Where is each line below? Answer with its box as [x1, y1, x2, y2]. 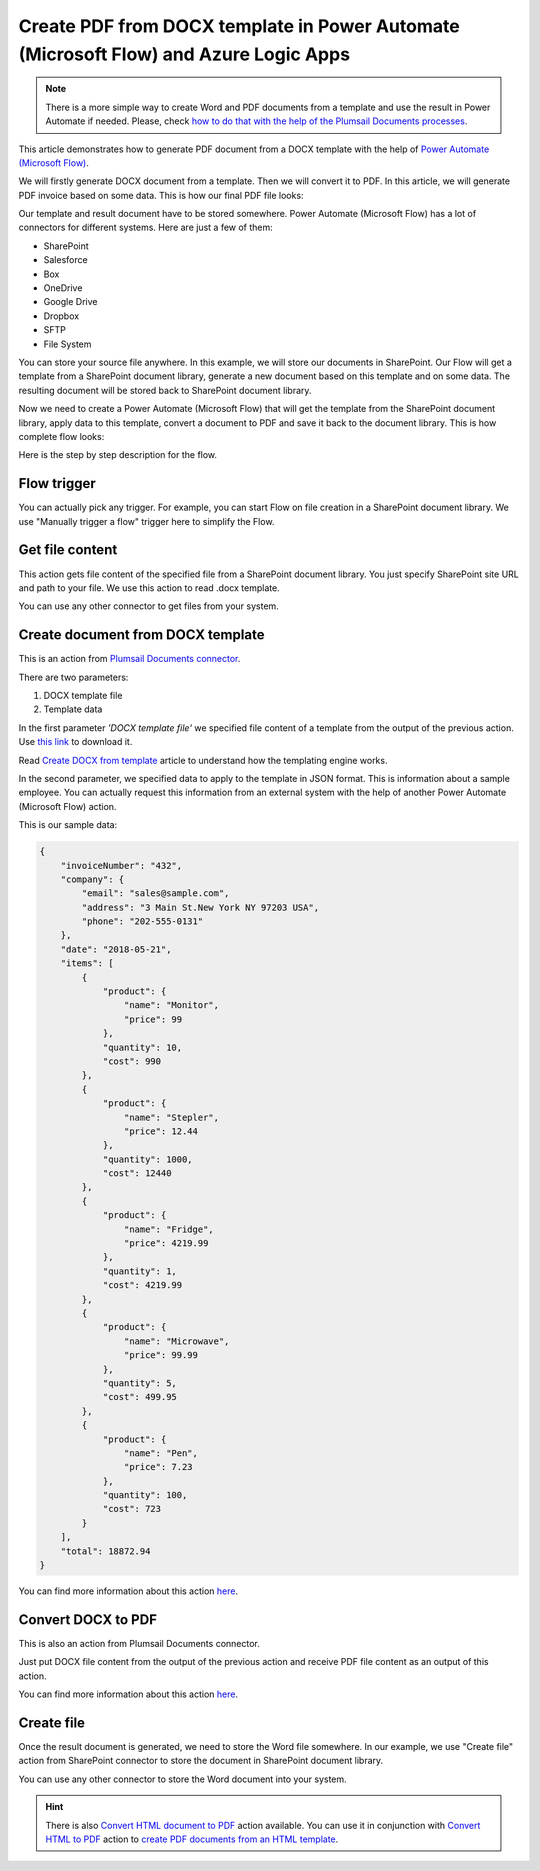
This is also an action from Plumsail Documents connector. [18, 1637, 260, 1649]
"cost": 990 [102, 1055, 162, 1067]
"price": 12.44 [123, 1125, 199, 1137]
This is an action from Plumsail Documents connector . [18, 653, 241, 665]
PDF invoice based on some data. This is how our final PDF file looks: [18, 189, 304, 201]
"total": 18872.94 [60, 1545, 151, 1557]
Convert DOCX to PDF [18, 1611, 157, 1628]
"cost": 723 [102, 1503, 162, 1515]
